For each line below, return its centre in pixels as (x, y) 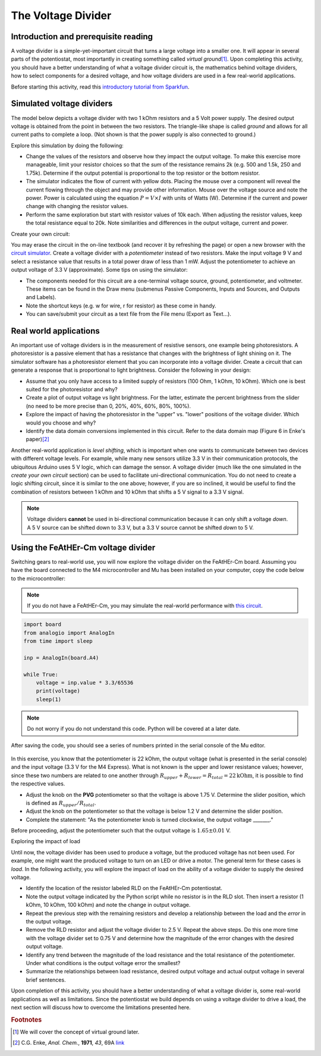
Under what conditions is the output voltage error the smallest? (103, 963)
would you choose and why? (61, 423)
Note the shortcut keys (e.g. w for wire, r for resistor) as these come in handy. (121, 306)
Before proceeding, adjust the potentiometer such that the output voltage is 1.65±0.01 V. (121, 831)
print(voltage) (58, 691)
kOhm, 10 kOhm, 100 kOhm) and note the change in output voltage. (108, 905)
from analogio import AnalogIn (69, 633)
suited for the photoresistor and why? (72, 389)
